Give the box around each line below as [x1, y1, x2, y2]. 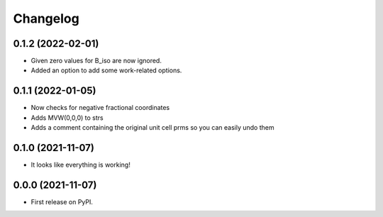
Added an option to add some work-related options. [30, 66, 182, 74]
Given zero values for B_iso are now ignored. [30, 57, 162, 65]
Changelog [13, 11, 79, 26]
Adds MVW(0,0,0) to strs [30, 113, 104, 122]
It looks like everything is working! [30, 160, 131, 169]
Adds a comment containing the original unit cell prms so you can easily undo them [30, 123, 274, 132]
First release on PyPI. [30, 197, 94, 206]
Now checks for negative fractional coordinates [30, 104, 170, 112]
